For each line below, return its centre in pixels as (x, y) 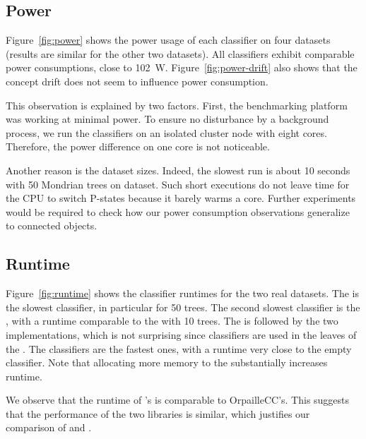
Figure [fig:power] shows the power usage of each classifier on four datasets (168, 40)
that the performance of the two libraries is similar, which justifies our (158, 413)
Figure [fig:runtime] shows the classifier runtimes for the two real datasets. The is (182, 293)
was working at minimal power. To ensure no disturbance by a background (167, 119)
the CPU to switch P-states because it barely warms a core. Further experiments (181, 198)
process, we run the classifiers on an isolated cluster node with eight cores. (166, 132)
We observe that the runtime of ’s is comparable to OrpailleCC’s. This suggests (178, 400)
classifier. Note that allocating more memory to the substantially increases (167, 362)
